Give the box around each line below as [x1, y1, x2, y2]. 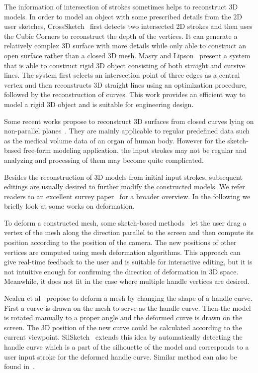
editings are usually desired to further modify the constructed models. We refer [4, 181, 245, 192]
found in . [4, 361, 35, 372]
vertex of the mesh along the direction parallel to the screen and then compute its [4, 227, 254, 238]
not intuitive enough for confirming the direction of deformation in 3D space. [4, 266, 239, 276]
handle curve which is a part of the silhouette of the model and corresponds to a [4, 342, 249, 352]
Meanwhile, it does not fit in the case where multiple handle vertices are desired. [4, 276, 250, 286]
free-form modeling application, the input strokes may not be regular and [23, 145, 247, 155]
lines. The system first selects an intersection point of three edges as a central [4, 70, 240, 80]
